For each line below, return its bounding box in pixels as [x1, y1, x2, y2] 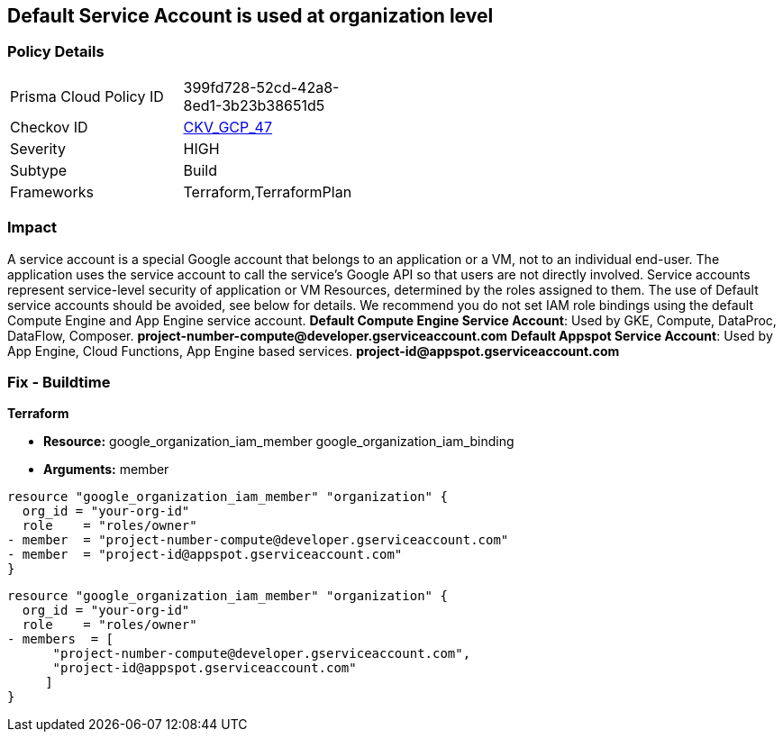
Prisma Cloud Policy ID [10, 87, 164, 105]
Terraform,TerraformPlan [183, 182, 352, 201]
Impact [7, 218, 58, 237]
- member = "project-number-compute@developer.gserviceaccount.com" [7, 533, 509, 548]
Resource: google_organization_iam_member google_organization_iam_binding [43, 433, 514, 450]
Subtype [10, 160, 68, 179]
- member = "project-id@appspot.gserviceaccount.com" [7, 547, 403, 562]
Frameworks [10, 182, 94, 201]
